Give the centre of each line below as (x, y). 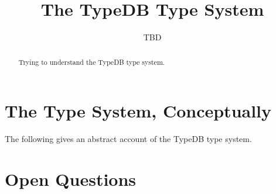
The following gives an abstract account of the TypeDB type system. (128, 139)
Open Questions (71, 179)
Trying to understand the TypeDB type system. (92, 62)
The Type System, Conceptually (138, 111)
